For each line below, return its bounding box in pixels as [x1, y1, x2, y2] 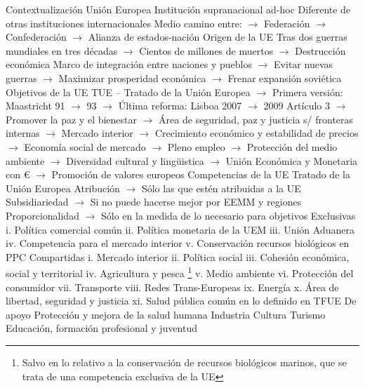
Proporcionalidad [6, 208, 79, 222]
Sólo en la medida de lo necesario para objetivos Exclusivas [100, 208, 356, 222]
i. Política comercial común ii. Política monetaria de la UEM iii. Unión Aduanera [6, 222, 354, 236]
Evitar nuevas [274, 57, 333, 72]
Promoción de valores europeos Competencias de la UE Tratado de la [51, 167, 350, 182]
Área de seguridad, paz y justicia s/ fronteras [159, 112, 354, 126]
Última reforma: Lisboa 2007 [118, 98, 242, 113]
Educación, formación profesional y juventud [6, 321, 198, 335]
